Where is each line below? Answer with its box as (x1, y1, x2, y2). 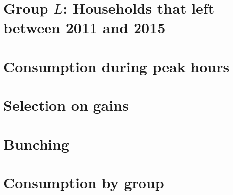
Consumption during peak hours (3, 56, 230, 76)
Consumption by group (3, 172, 164, 192)
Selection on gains (3, 95, 129, 115)
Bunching (3, 133, 69, 154)
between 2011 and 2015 (3, 17, 166, 38)
